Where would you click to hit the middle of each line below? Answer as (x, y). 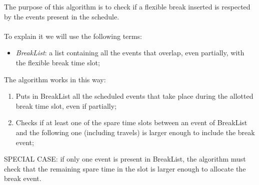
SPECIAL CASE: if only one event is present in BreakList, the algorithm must (125, 159)
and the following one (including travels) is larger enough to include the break (135, 132)
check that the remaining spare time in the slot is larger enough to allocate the (125, 168)
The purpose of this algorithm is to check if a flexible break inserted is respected (127, 6)
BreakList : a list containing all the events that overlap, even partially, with (130, 53)
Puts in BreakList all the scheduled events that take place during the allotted (134, 96)
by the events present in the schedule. (62, 16)
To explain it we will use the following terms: (73, 36)
